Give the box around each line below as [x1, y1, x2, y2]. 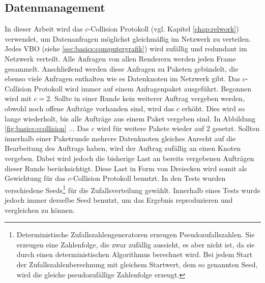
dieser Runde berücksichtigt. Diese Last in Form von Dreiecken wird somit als [5, 163, 247, 173]
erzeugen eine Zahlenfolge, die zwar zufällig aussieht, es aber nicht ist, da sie [16, 239, 255, 249]
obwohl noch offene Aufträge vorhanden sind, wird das [5, 103, 174, 113]
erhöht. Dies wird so [182, 103, 245, 113]
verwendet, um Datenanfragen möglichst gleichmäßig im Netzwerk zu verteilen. [5, 33, 251, 44]
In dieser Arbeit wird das [5, 23, 83, 34]
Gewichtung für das [5, 173, 66, 183]
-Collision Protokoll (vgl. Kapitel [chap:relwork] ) [88, 23, 239, 34]
